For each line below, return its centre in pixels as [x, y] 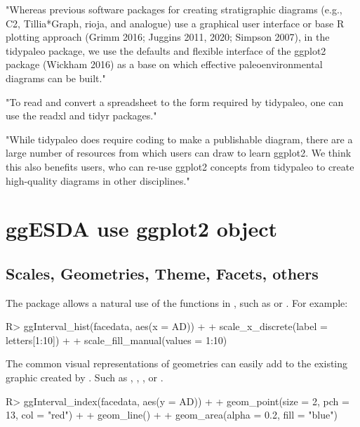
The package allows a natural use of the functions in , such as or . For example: [177, 302]
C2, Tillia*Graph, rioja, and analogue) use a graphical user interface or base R [175, 23]
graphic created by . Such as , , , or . [85, 377]
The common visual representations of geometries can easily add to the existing [177, 363]
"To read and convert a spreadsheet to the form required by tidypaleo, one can [175, 101]
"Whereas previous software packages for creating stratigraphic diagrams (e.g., [174, 9]
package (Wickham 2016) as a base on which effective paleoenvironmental [164, 64]
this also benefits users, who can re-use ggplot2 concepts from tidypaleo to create [180, 166]
